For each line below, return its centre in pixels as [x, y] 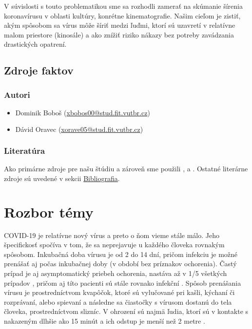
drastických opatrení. [35, 44]
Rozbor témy [49, 211]
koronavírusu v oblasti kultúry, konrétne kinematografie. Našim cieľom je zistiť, [122, 15]
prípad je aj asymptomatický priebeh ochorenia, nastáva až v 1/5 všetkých [116, 273]
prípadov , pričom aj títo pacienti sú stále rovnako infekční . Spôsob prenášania [123, 283]
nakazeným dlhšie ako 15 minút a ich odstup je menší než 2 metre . [105, 321]
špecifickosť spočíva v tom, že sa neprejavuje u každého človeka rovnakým [114, 245]
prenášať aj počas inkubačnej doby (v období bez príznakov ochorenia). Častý [120, 264]
